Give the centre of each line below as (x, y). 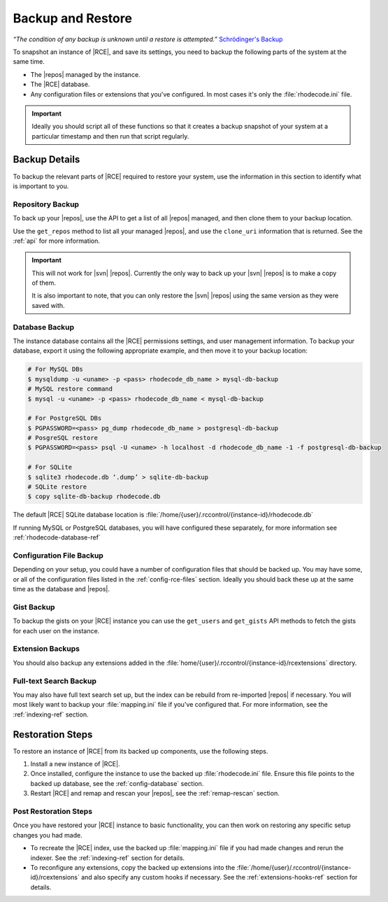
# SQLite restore (57, 487)
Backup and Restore (73, 18)
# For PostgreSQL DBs (65, 418)
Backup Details (46, 160)
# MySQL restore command (70, 389)
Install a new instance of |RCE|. (75, 764)
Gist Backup (34, 607)
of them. (44, 283)
